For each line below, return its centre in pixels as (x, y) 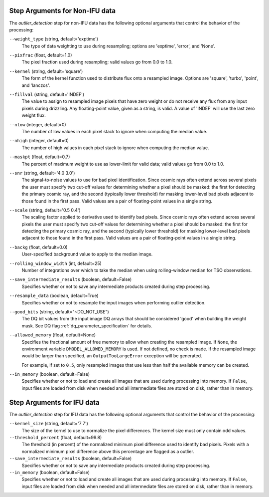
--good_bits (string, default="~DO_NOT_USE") (59, 311)
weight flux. (34, 115)
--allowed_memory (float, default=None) (53, 335)
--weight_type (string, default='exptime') (54, 39)
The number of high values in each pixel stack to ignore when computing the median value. (115, 148)
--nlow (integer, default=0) (38, 124)
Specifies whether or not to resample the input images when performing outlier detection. (114, 302)
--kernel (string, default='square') (46, 71)
